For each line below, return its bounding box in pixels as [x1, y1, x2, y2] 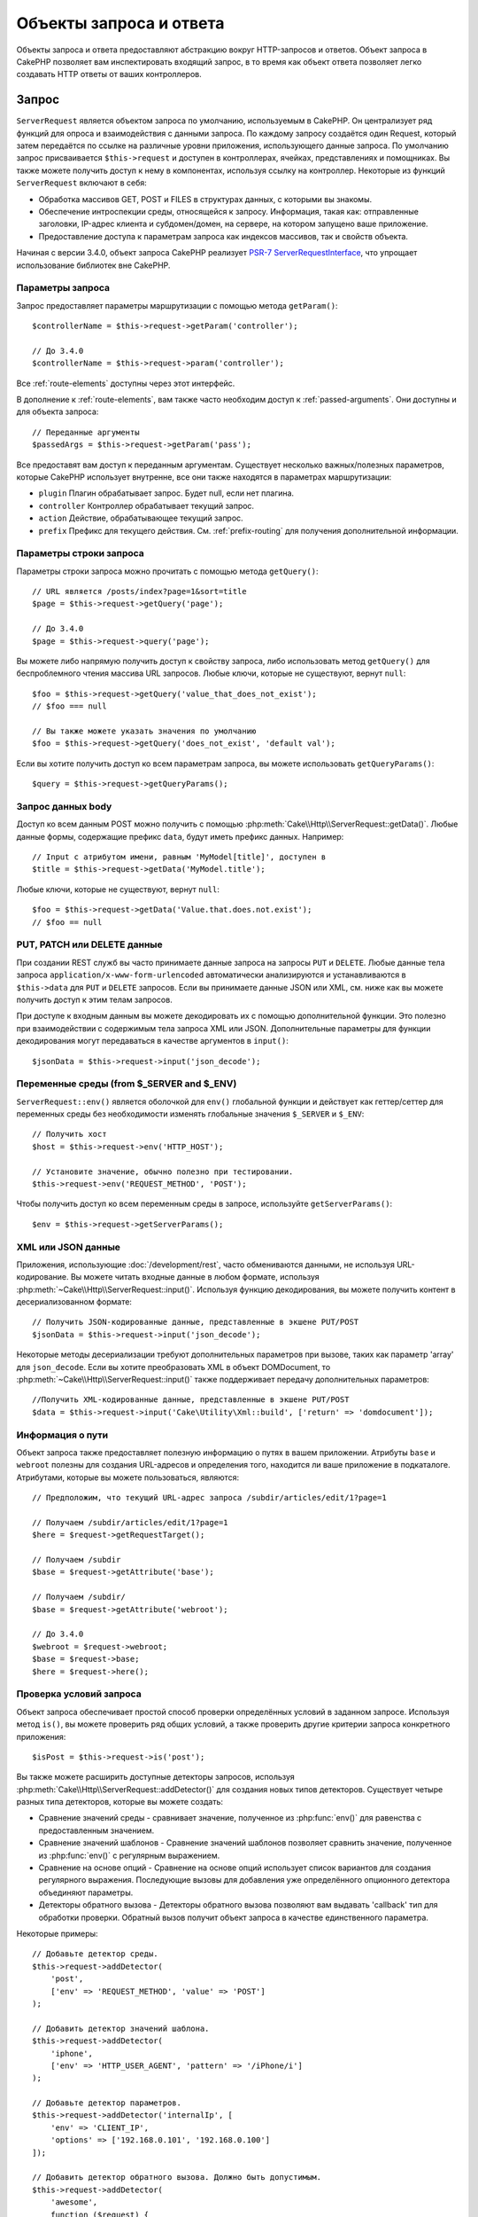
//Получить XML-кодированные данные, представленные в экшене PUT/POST [32, 1395, 350, 1405]
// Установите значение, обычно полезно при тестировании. [32, 1166, 294, 1177]
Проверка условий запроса [16, 1688, 142, 1700]
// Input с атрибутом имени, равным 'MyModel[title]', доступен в [32, 852, 327, 862]
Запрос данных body [16, 800, 112, 812]
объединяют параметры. [38, 1887, 134, 1898]
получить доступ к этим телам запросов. [16, 994, 173, 1005]
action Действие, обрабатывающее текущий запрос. [38, 513, 243, 523]
